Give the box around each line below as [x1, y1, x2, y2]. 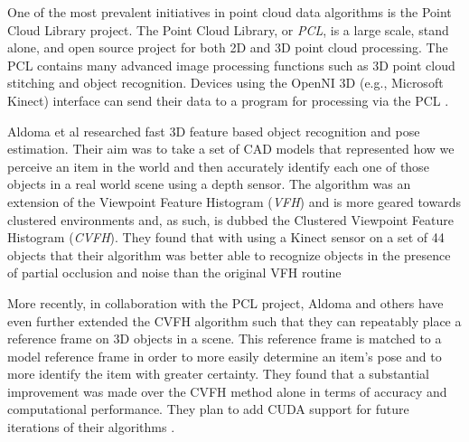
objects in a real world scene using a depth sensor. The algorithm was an [7, 174, 411, 193]
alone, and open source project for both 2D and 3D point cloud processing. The [7, 38, 448, 57]
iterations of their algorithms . [7, 418, 175, 437]
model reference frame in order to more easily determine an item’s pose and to [7, 346, 442, 365]
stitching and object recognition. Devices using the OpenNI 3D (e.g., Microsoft [7, 73, 444, 92]
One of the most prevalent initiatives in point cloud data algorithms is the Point [7, 3, 452, 21]
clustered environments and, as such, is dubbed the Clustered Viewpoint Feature [7, 210, 454, 229]
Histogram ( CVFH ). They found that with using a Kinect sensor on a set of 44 [7, 228, 445, 247]
